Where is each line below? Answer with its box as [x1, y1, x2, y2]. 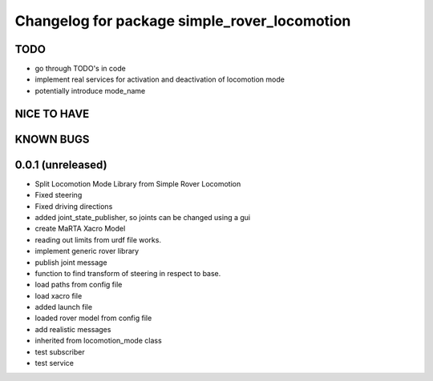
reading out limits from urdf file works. [34, 235, 162, 244]
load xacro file [34, 291, 83, 300]
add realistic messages [34, 324, 111, 334]
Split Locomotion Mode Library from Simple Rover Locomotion [34, 178, 241, 188]
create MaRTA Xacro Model [34, 224, 126, 234]
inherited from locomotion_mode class [34, 336, 162, 346]
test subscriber [34, 347, 85, 356]
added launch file [34, 303, 92, 312]
